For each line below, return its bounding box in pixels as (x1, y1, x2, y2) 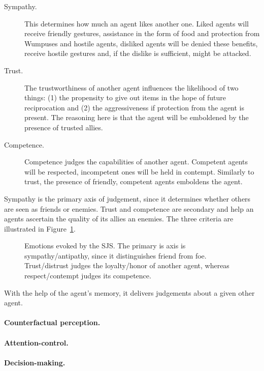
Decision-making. (4, 357, 65, 367)
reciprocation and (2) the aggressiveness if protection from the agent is (24, 102, 245, 112)
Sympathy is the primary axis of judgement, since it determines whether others (4, 193, 251, 204)
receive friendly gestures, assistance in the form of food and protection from (24, 28, 260, 39)
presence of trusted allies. (24, 122, 103, 132)
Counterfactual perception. (4, 317, 101, 328)
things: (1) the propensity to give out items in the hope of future (24, 92, 226, 103)
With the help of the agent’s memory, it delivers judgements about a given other (4, 287, 255, 298)
